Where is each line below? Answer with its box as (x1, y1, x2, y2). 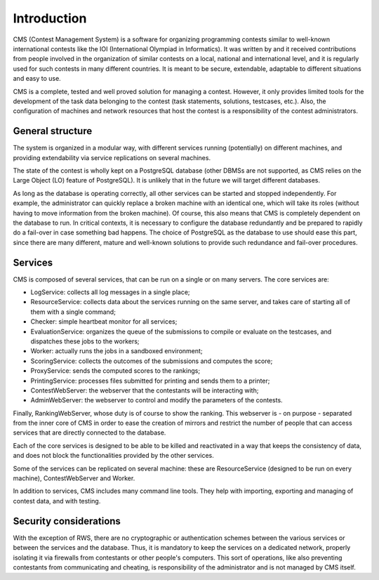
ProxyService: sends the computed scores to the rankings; (30, 367, 200, 375)
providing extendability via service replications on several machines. (13, 153, 211, 162)
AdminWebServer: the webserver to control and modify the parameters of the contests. (30, 396, 284, 404)
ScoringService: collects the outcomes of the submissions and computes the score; (30, 357, 273, 365)
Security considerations (13, 515, 121, 527)
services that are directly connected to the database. (13, 428, 166, 437)
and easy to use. (13, 74, 61, 83)
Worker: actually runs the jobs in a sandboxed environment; (30, 347, 203, 355)
